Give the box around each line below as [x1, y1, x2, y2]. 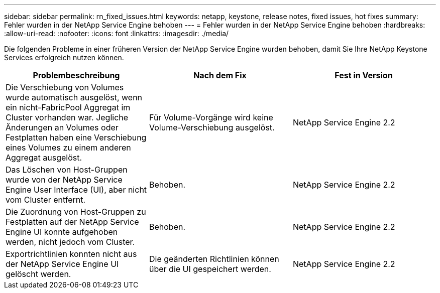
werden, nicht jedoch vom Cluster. [6, 237, 135, 247]
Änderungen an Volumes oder [6, 122, 119, 132]
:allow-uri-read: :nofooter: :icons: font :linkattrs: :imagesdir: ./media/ [4, 29, 229, 38]
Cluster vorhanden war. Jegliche [6, 112, 129, 122]
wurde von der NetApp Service [6, 175, 123, 185]
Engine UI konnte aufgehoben [6, 227, 118, 237]
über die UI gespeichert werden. [149, 264, 271, 274]
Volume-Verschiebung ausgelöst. [149, 122, 275, 132]
